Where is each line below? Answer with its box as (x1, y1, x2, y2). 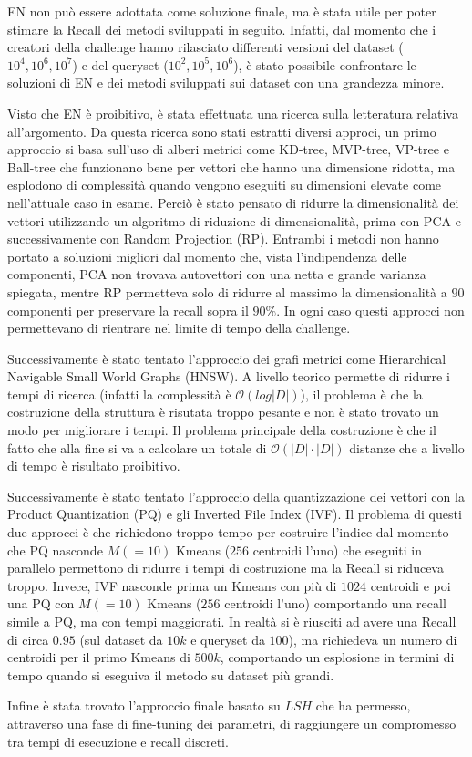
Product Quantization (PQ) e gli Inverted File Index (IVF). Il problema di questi (7, 504, 462, 524)
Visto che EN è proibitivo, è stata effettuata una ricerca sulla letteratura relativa (7, 103, 458, 122)
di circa (7, 629, 49, 648)
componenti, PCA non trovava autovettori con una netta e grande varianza (7, 264, 426, 284)
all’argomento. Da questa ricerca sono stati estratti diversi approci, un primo (7, 121, 436, 140)
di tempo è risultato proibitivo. (7, 456, 180, 475)
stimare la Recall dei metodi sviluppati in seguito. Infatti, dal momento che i (7, 19, 436, 38)
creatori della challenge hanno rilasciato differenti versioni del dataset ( (7, 37, 404, 57)
